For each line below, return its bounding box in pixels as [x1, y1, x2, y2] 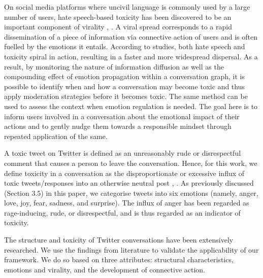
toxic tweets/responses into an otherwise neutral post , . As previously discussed [4, 178, 254, 188]
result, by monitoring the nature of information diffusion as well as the [4, 61, 224, 72]
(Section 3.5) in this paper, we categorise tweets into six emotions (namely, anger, [4, 187, 258, 198]
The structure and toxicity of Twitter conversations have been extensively [4, 234, 234, 245]
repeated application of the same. [4, 130, 108, 141]
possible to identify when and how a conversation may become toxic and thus [4, 81, 245, 91]
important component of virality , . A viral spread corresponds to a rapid [4, 21, 232, 32]
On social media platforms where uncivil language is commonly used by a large [4, 2, 250, 12]
